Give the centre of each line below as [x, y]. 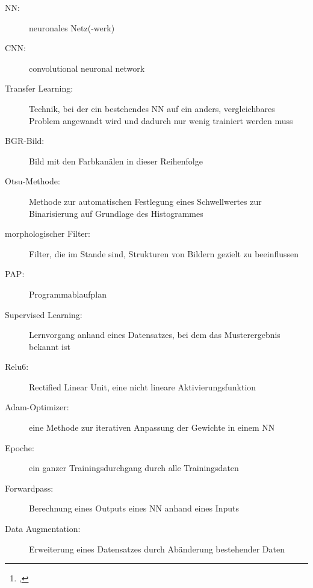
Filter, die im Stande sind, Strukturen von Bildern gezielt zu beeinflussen [164, 253]
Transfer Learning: [39, 88]
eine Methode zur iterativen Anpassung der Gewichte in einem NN [152, 427]
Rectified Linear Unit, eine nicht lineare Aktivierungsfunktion [143, 386]
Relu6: [17, 367]
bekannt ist [50, 346]
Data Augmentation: [43, 529]
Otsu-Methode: [33, 181]
